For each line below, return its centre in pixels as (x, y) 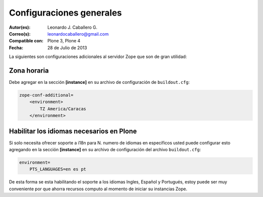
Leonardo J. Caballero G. (72, 27)
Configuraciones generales (66, 13)
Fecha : (16, 48)
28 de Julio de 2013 (67, 48)
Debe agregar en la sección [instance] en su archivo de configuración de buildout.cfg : (99, 82)
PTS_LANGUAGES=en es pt (58, 169)
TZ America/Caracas (63, 109)
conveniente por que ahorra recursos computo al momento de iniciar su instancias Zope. (98, 189)
